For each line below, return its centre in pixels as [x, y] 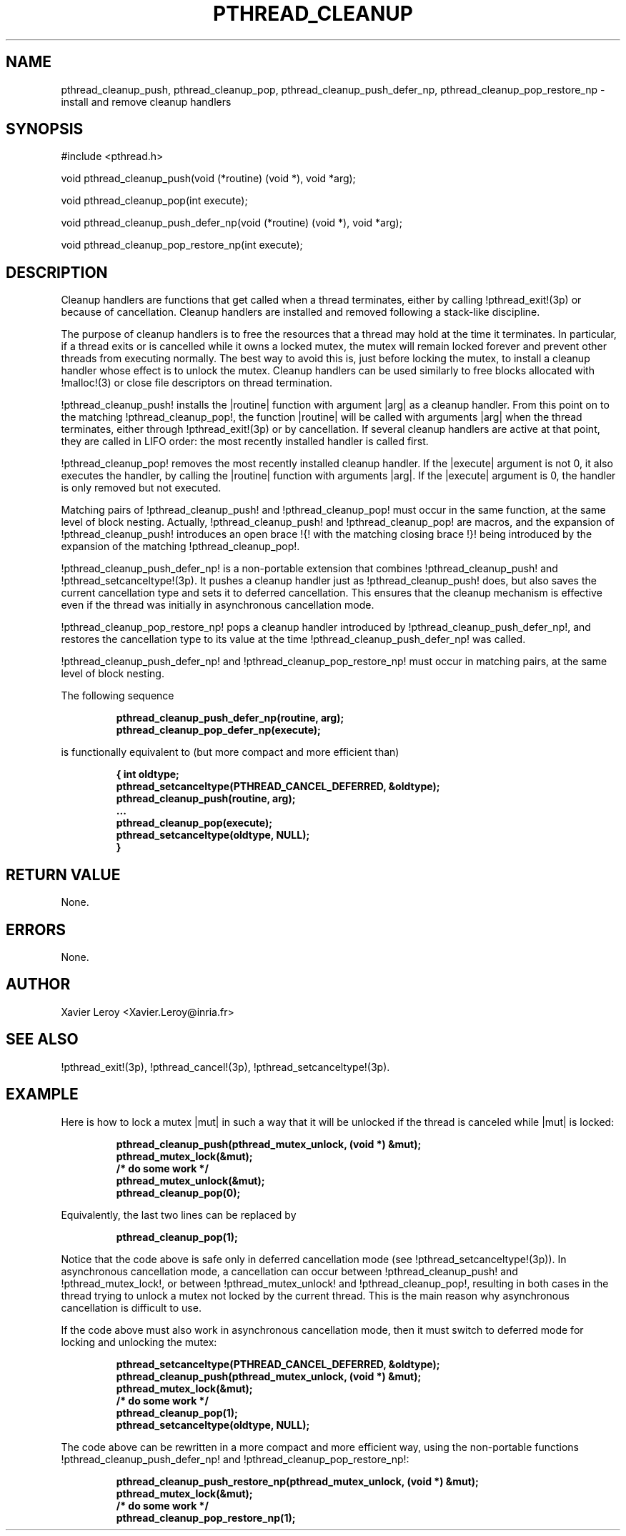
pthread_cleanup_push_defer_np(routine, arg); [230, 718]
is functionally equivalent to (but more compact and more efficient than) [230, 752]
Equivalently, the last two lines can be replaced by [179, 1215]
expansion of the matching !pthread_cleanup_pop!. [180, 547]
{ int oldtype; [148, 774]
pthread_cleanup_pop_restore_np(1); [206, 1517]
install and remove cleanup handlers [146, 101]
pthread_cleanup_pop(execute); [194, 823]
